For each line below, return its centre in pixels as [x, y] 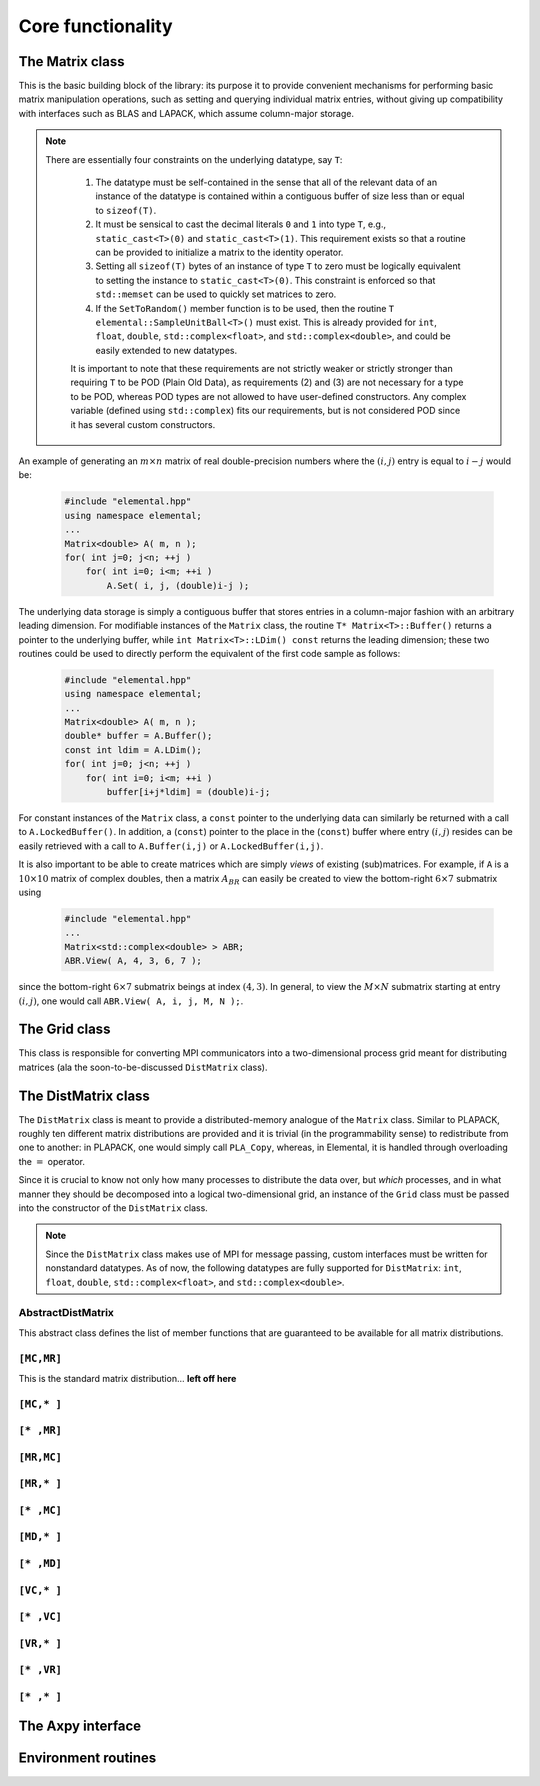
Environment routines [87, 1758]
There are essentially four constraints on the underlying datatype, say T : [194, 159]
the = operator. [51, 1161]
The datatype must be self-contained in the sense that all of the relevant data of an [266, 182]
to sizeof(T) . [126, 210]
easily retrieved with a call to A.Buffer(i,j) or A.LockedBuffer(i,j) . [171, 846]
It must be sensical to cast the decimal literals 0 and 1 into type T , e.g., [241, 224]
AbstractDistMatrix [66, 1313]
